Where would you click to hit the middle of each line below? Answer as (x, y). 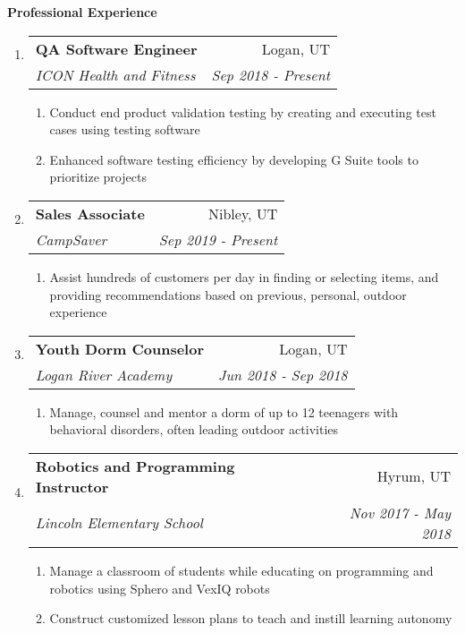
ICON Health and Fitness (115, 74)
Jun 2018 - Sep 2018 (283, 374)
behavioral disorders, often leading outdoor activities (194, 429)
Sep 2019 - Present (218, 239)
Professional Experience (82, 12)
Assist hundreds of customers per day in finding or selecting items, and (244, 276)
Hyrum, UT (414, 476)
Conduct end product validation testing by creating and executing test (243, 111)
